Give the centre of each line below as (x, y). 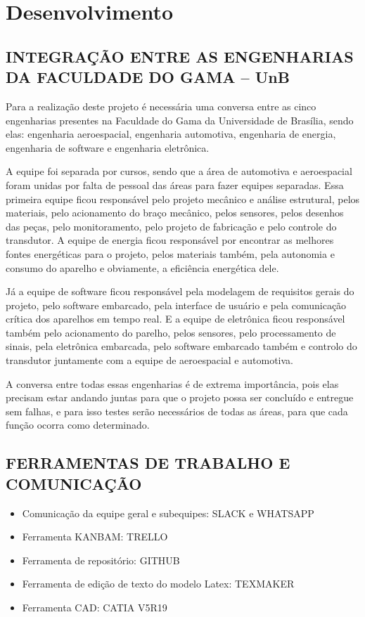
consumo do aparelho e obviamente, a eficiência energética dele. (142, 267)
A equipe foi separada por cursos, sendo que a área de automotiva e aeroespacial (179, 171)
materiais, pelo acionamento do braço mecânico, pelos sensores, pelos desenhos (175, 213)
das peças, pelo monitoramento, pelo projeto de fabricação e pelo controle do (171, 226)
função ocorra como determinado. (78, 425)
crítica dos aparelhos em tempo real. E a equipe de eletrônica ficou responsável (175, 319)
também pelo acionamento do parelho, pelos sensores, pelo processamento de (171, 332)
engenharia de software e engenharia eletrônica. (108, 147)
